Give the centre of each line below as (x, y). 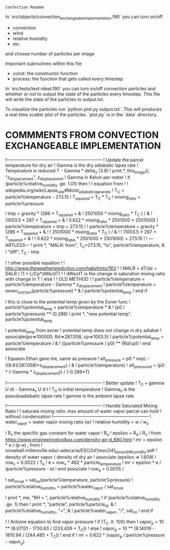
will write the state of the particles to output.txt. (55, 99)
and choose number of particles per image (50, 54)
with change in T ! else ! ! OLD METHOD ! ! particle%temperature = (75, 279)
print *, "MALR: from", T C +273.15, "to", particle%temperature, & (99, 246)
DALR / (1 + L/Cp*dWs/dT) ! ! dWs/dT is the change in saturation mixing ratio (85, 273)
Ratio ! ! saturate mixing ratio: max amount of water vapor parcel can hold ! (83, 411)
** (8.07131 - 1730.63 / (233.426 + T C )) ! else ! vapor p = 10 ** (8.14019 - (80, 529)
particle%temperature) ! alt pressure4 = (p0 (121, 366)
